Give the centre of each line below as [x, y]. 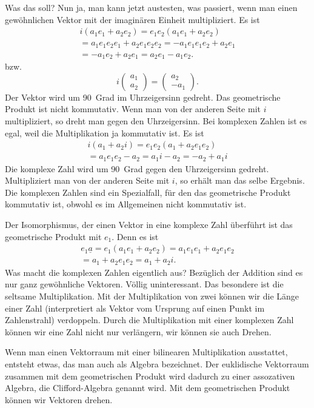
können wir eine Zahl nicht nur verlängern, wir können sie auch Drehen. [138, 331]
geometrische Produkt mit [53, 236]
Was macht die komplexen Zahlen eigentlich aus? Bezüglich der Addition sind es [154, 272]
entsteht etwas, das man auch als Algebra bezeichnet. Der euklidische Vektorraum [157, 363]
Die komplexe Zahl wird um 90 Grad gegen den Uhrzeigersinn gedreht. [137, 168]
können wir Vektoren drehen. [59, 399]
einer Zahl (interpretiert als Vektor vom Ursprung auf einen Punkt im [135, 308]
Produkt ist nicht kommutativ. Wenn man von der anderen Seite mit [133, 109]
